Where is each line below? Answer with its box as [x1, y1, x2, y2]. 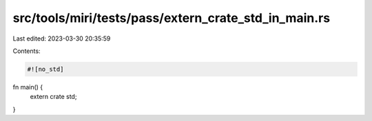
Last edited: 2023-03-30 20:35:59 [12, 34, 111, 43]
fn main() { [12, 82, 43, 91]
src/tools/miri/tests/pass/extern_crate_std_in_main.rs [12, 10, 331, 25]
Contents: [12, 47, 41, 55]
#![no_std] [27, 65, 64, 73]
